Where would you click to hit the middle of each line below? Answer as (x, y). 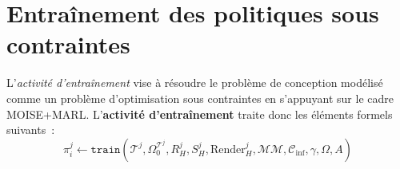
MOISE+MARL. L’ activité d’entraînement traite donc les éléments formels (200, 114)
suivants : (31, 130)
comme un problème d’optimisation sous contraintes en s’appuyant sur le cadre (200, 98)
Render (228, 149)
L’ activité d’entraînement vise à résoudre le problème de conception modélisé (195, 83)
